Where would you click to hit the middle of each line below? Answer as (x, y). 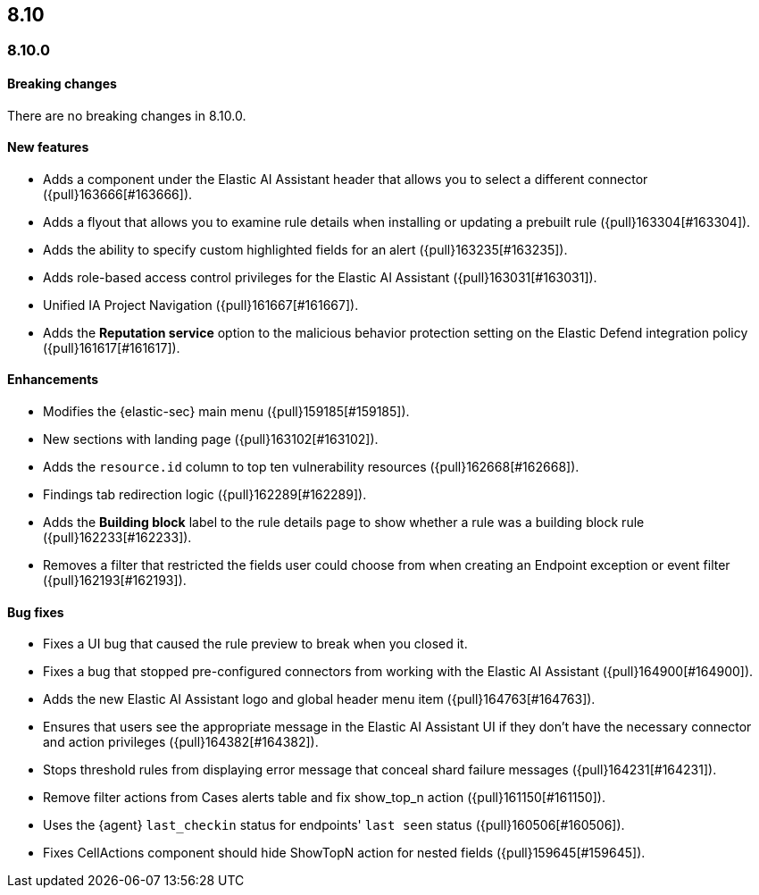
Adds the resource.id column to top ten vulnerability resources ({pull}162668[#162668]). (311, 467)
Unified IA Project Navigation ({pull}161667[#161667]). (201, 305)
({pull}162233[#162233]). (117, 538)
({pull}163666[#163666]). (118, 194)
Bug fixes (36, 612)
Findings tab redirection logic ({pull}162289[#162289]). (205, 495)
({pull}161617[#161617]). (112, 347)
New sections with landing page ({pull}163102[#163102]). (211, 439)
